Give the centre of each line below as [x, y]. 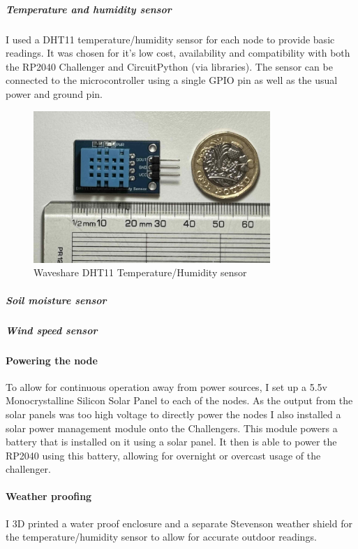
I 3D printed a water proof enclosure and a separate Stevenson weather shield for [179, 523]
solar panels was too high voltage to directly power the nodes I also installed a [173, 414]
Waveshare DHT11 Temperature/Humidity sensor [140, 272]
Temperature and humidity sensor [89, 9]
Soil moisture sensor [56, 300]
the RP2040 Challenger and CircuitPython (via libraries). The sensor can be [169, 66]
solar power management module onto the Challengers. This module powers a [172, 428]
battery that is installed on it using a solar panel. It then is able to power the [171, 442]
